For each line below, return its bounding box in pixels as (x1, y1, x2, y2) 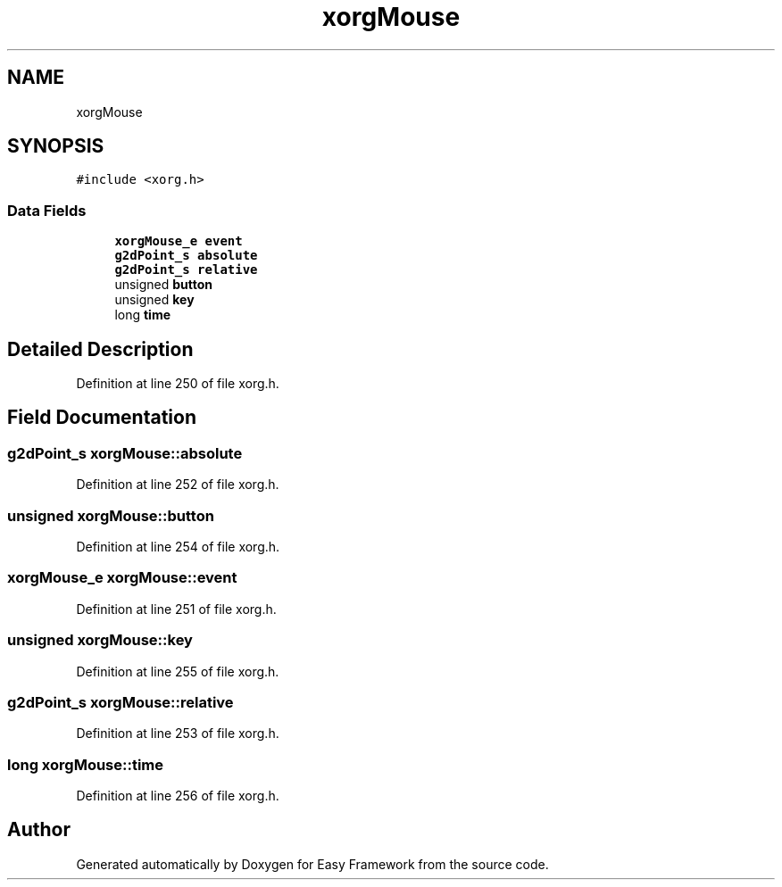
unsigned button (114, 277, 213, 293)
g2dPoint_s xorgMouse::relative (7, 692, 234, 711)
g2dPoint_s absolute (114, 248, 258, 263)
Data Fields (7, 201, 87, 220)
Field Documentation (7, 406, 196, 429)
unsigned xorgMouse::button (7, 506, 214, 525)
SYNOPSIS (7, 135, 104, 158)
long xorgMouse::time (7, 755, 164, 774)
